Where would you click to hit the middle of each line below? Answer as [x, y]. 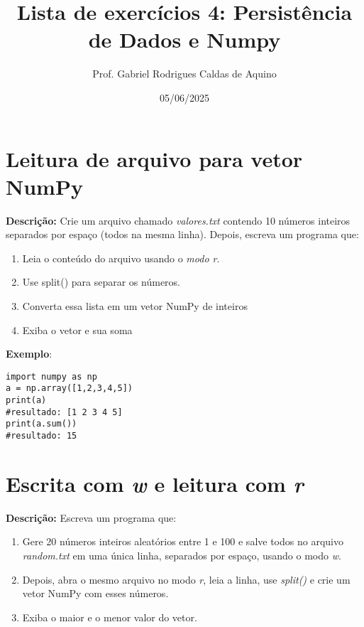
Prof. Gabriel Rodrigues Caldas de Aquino [184, 74]
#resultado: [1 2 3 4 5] [64, 412]
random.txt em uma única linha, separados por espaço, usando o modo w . [182, 556]
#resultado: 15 [42, 436]
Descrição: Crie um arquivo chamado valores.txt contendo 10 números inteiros [178, 220]
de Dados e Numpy [184, 39]
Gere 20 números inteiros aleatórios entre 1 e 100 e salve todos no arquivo [183, 541]
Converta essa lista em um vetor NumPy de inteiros [135, 306]
